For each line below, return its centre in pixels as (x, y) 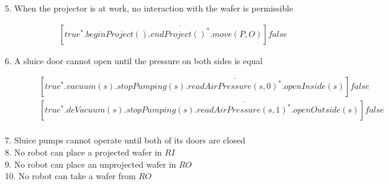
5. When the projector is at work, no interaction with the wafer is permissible (149, 8)
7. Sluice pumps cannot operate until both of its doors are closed (125, 140)
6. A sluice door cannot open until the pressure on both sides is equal (134, 60)
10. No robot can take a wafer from (70, 176)
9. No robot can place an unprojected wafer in (91, 164)
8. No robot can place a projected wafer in (84, 152)
